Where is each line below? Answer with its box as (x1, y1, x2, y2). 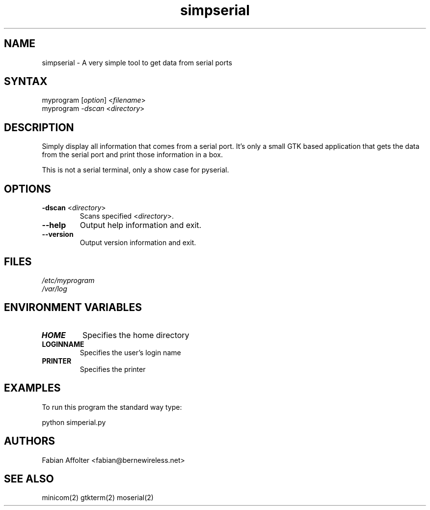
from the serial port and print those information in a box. (42, 150, 223, 159)
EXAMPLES (4, 382, 61, 395)
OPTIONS (4, 182, 51, 195)
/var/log (42, 284, 67, 293)
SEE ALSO (4, 472, 54, 485)
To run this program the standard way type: (42, 402, 182, 411)
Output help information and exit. (80, 220, 202, 230)
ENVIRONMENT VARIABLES (4, 301, 142, 314)
